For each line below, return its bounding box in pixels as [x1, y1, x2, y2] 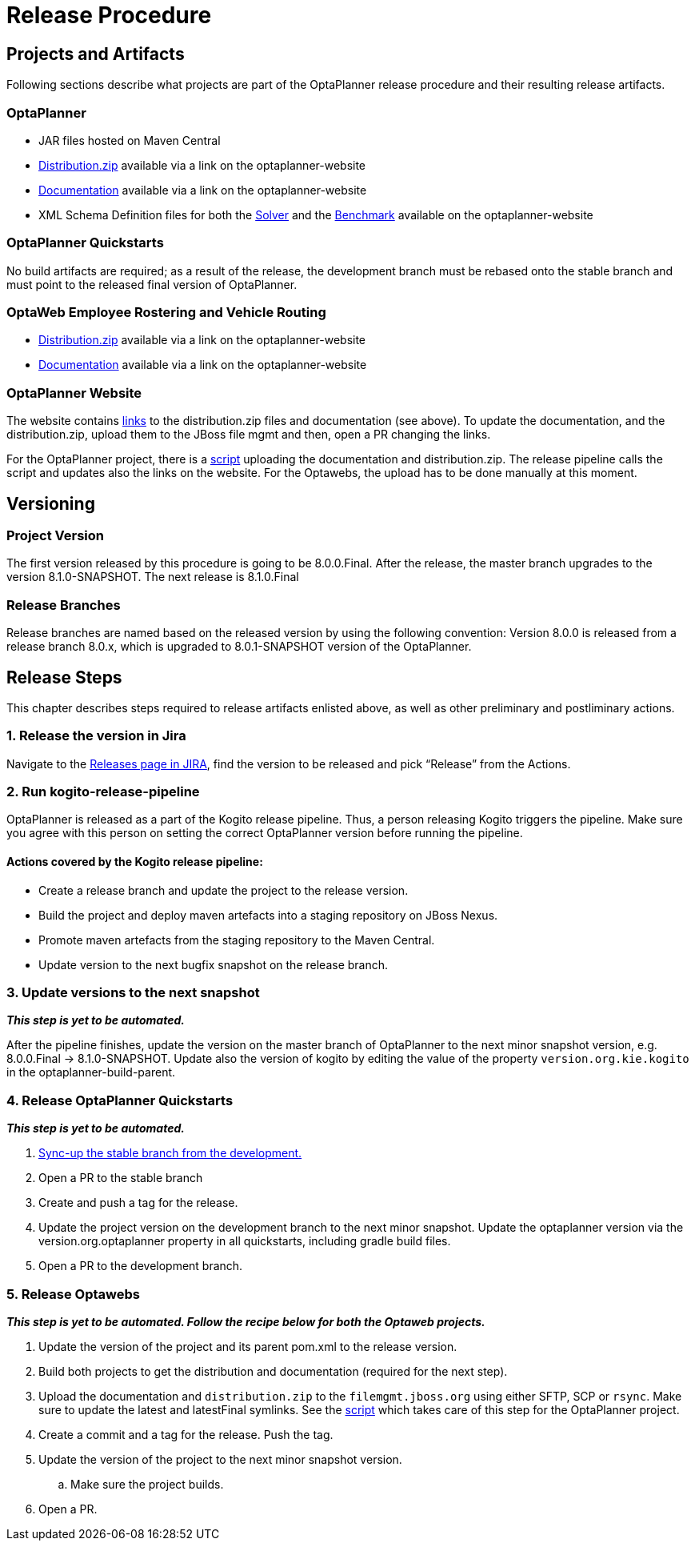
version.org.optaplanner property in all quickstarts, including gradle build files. [38, 1234, 451, 1248]
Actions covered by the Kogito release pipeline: [6, 855, 263, 869]
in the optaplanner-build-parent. [6, 1065, 176, 1080]
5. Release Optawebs [6, 1285, 140, 1302]
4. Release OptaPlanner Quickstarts [6, 1092, 234, 1108]
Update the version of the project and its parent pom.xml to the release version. [38, 1339, 457, 1353]
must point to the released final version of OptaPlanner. [6, 277, 298, 291]
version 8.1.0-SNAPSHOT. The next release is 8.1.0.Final [6, 570, 299, 584]
